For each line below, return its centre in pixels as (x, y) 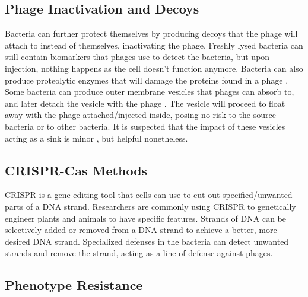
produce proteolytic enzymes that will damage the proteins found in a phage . (147, 80)
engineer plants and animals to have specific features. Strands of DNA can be (145, 218)
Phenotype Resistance (74, 285)
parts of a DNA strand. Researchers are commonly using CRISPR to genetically (150, 206)
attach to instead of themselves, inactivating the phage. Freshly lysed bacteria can (154, 45)
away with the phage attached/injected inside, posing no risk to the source (140, 115)
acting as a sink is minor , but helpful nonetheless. (96, 138)
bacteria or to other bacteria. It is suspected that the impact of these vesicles (145, 126)
